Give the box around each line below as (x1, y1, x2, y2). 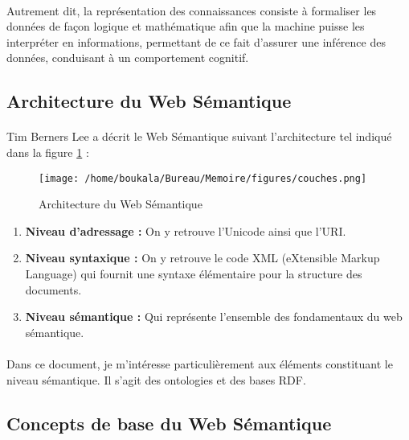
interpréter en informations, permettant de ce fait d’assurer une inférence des (6, 33, 386, 50)
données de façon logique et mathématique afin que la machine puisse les (6, 18, 365, 35)
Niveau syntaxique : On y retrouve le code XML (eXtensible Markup (25, 249, 380, 266)
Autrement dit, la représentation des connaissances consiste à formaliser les (6, 2, 377, 19)
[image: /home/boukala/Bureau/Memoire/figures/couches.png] (39, 172, 367, 184)
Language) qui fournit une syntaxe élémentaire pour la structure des (25, 265, 362, 282)
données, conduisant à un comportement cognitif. (6, 49, 249, 66)
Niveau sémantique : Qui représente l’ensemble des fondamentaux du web (25, 308, 403, 325)
